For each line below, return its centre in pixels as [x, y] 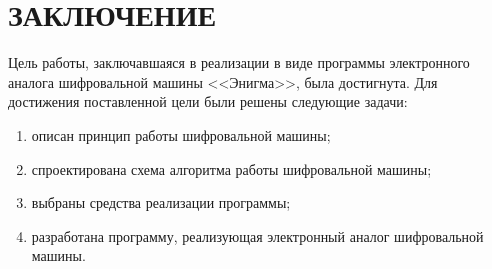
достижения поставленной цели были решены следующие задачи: [208, 101]
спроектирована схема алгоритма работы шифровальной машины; [231, 168]
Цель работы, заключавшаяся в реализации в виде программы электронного [239, 62]
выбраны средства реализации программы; [161, 202]
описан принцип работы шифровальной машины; [181, 134]
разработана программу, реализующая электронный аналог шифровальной [257, 235]
